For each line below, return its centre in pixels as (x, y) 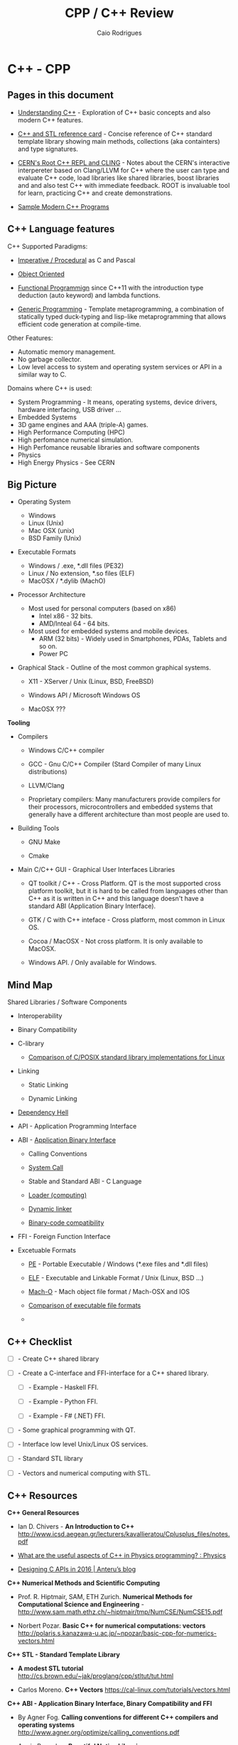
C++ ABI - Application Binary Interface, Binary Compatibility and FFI (110, 1704)
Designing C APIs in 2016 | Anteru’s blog (77, 1569)
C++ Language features (61, 229)
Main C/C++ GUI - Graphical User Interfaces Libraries (96, 870)
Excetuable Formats (47, 1250)
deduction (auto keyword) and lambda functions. (89, 295)
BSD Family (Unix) (55, 538)
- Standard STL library (50, 1459)
